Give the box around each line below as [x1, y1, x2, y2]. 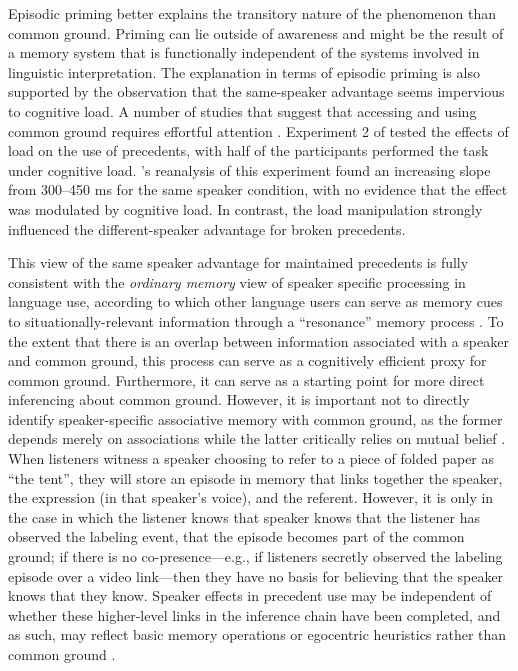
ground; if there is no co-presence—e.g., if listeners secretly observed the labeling [8, 546, 503, 567]
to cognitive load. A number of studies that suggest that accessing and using [8, 100, 477, 121]
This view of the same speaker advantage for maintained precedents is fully [8, 252, 469, 273]
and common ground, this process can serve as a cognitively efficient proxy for [8, 350, 487, 371]
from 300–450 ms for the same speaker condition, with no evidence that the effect [8, 179, 508, 200]
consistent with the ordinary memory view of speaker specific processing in [8, 271, 466, 292]
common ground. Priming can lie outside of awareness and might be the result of [8, 22, 504, 43]
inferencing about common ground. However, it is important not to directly [8, 389, 470, 410]
